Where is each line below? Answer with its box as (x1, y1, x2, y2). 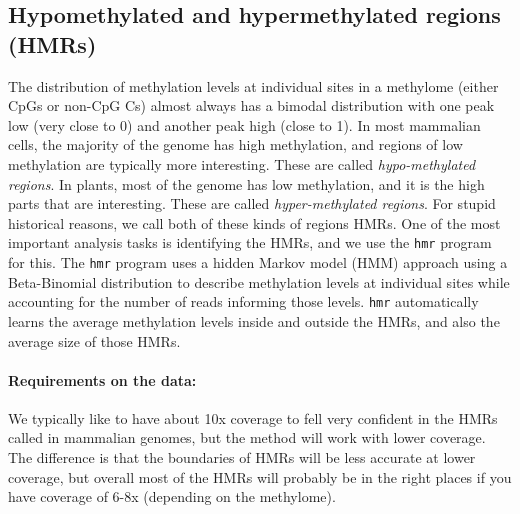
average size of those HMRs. (8, 330, 181, 351)
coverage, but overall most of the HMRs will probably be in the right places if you (8, 466, 512, 487)
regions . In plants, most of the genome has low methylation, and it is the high (8, 173, 485, 194)
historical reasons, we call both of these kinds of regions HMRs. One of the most (8, 212, 501, 233)
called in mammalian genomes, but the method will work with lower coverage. (8, 427, 486, 448)
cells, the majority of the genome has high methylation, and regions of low (8, 134, 463, 155)
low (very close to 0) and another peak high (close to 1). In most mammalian (8, 114, 481, 135)
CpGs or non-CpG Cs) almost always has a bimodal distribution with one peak (8, 95, 495, 116)
